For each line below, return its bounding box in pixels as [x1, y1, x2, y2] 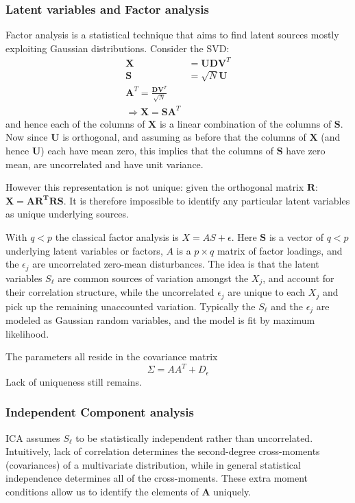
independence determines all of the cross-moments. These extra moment [5, 471, 308, 485]
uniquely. [213, 484, 252, 498]
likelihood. [5, 326, 49, 340]
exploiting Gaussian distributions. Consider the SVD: [5, 40, 230, 55]
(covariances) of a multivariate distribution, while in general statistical [5, 457, 301, 471]
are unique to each [228, 285, 306, 299]
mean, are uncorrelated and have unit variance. [5, 156, 204, 171]
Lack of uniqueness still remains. [5, 374, 142, 388]
